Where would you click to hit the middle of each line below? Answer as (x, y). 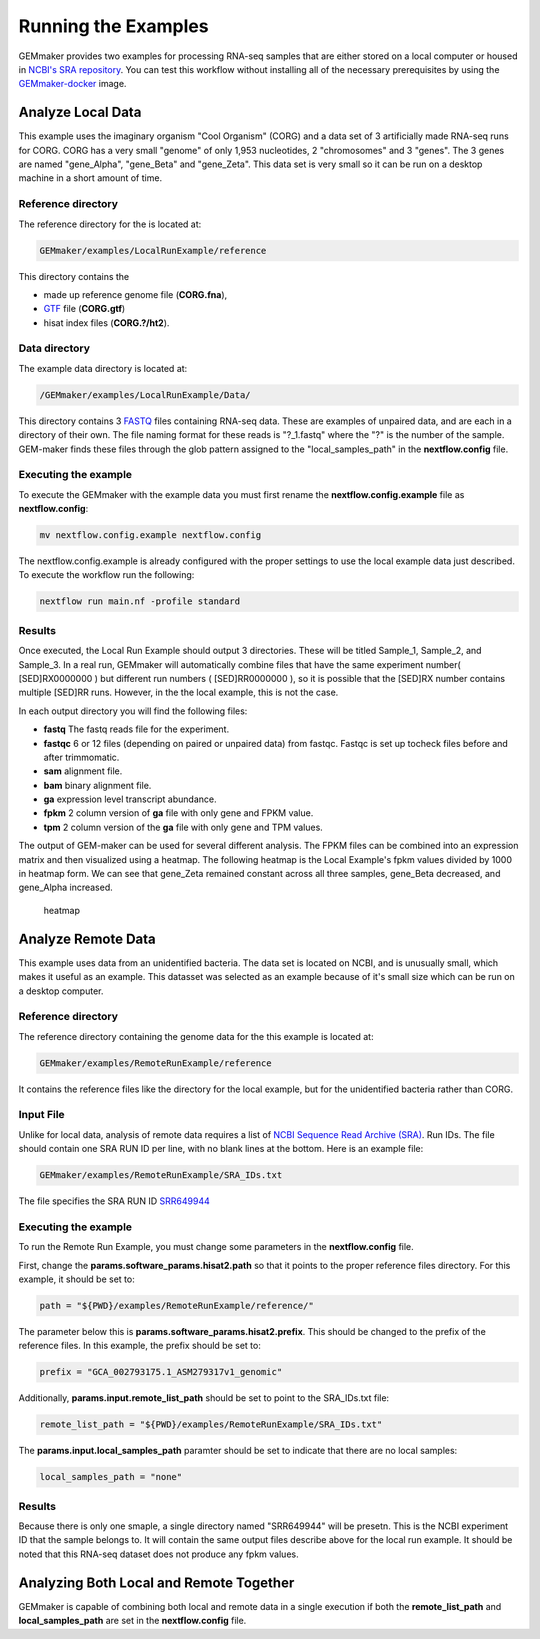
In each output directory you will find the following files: (133, 711)
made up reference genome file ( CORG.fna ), (135, 294)
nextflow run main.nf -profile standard (139, 601)
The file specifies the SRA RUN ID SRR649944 (114, 1201)
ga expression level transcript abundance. (130, 799)
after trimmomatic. (81, 757)
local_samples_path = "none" (111, 1477)
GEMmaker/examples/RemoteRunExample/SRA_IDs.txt (161, 1175)
